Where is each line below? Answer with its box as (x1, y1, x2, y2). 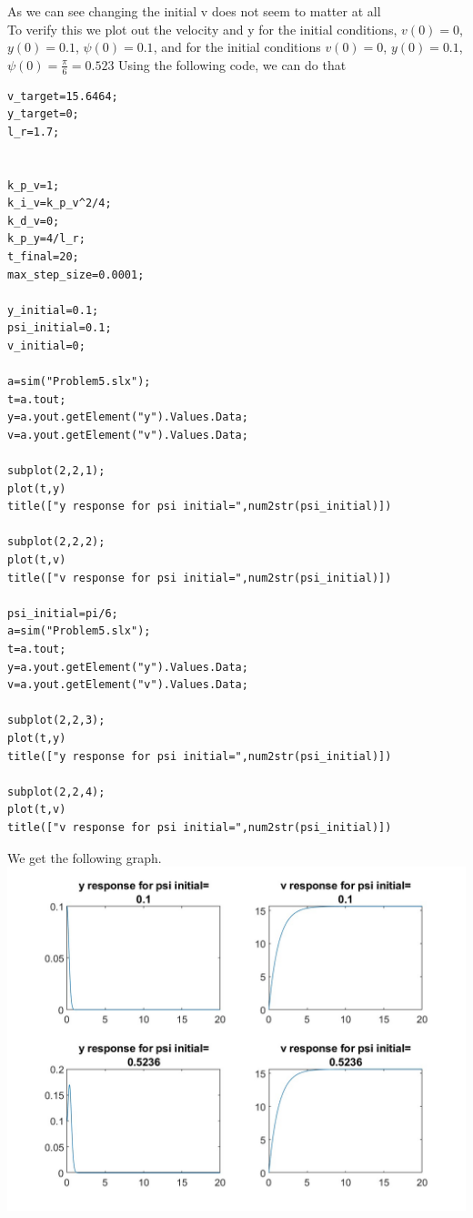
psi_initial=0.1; (7, 321, 112, 335)
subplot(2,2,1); (7, 464, 106, 478)
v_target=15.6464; (7, 89, 118, 103)
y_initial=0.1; (7, 303, 99, 317)
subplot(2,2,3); (7, 714, 106, 727)
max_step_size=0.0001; (7, 268, 145, 281)
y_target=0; (7, 107, 79, 121)
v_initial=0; (7, 339, 86, 352)
